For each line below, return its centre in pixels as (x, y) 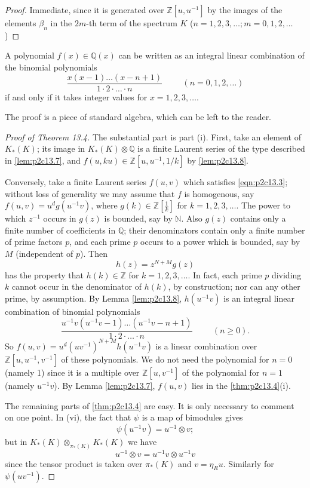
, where (104, 205)
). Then (94, 253)
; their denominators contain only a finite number (214, 230)
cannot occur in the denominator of (77, 286)
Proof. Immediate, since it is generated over (85, 10)
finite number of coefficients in (60, 230)
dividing (286, 274)
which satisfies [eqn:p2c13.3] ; (235, 182)
